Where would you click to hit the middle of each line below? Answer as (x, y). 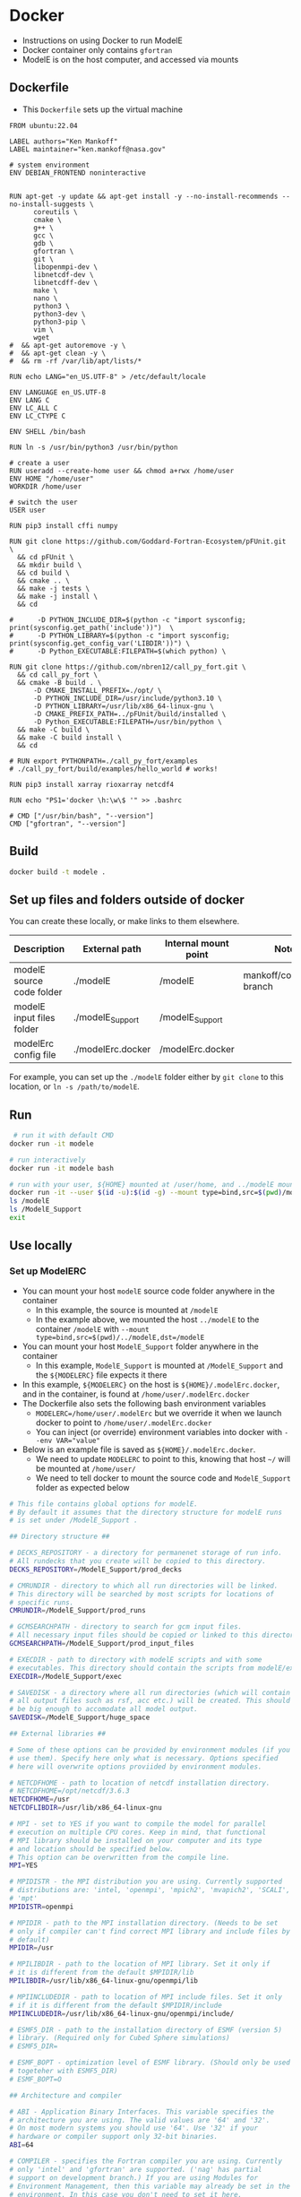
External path (112, 949)
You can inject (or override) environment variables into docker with (159, 1432)
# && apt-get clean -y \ (57, 353)
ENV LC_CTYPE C (38, 416)
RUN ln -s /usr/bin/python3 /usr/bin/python (94, 447)
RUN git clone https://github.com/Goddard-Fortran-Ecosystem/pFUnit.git (148, 541)
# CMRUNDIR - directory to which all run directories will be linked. (144, 1586)
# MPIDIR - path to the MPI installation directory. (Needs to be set (144, 1923)
